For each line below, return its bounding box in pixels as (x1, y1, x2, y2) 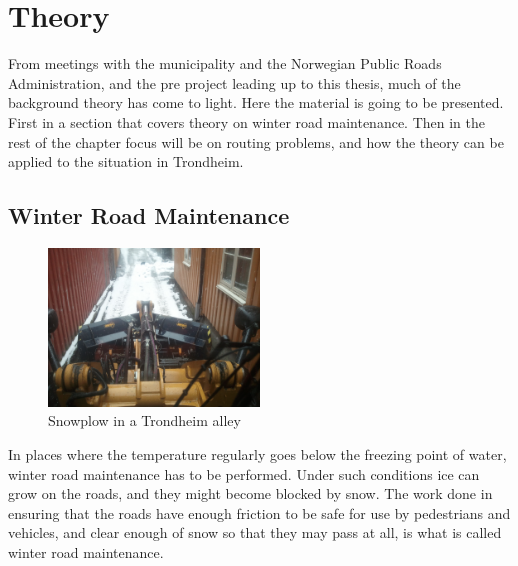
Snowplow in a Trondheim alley (48, 410, 241, 431)
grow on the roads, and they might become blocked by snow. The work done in (8, 483, 493, 504)
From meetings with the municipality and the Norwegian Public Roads (8, 53, 442, 74)
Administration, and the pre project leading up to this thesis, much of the (8, 72, 461, 93)
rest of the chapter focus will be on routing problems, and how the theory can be (8, 131, 504, 152)
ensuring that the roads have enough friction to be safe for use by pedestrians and (8, 502, 511, 523)
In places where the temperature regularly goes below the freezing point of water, (8, 444, 507, 465)
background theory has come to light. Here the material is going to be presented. (8, 92, 504, 113)
